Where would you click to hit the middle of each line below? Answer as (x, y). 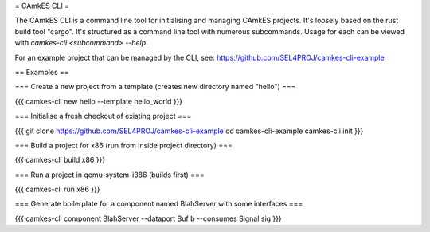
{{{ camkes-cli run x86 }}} (57, 189)
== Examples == (42, 72)
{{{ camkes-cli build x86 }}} (60, 160)
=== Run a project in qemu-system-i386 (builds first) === (109, 175)
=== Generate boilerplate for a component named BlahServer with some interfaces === (159, 204)
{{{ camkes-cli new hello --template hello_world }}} (99, 101)
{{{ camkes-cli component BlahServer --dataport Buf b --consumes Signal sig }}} (148, 218)
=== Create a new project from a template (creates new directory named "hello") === (155, 87)
